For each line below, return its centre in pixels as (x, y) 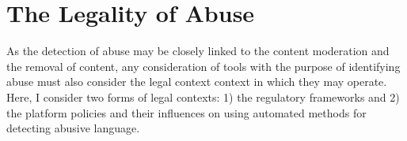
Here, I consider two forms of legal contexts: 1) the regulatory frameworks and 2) (203, 96)
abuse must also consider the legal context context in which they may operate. (197, 82)
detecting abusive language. (73, 128)
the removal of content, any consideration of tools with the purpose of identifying (203, 66)
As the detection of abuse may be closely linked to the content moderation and (198, 51)
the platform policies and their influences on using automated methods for (186, 112)
